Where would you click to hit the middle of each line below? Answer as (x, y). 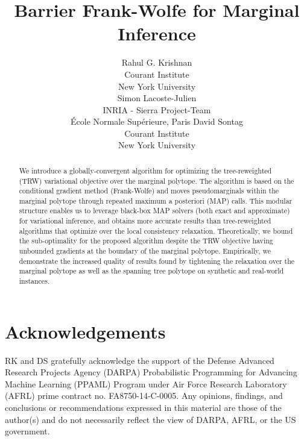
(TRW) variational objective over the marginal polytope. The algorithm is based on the (157, 180)
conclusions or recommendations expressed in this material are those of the (143, 408)
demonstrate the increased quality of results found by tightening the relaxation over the (157, 261)
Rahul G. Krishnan (157, 62)
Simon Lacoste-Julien (157, 98)
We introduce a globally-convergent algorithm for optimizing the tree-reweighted (145, 170)
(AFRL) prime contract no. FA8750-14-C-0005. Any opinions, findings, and (144, 396)
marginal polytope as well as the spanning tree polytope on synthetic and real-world (151, 271)
